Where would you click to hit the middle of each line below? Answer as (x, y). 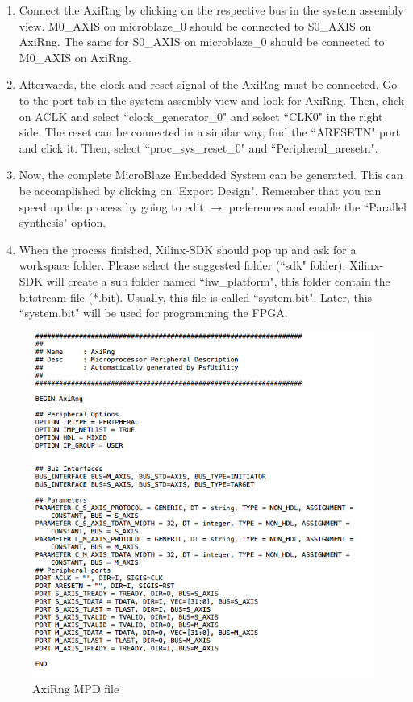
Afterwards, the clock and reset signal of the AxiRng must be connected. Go (208, 84)
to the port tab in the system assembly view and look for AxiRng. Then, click (212, 100)
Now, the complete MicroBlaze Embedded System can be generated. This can (211, 175)
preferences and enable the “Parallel (317, 206)
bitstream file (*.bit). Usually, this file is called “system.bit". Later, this (196, 297)
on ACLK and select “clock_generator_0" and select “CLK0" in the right (201, 116)
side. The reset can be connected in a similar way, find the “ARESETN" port (210, 132)
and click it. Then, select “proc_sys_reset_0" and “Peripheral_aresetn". (198, 147)
